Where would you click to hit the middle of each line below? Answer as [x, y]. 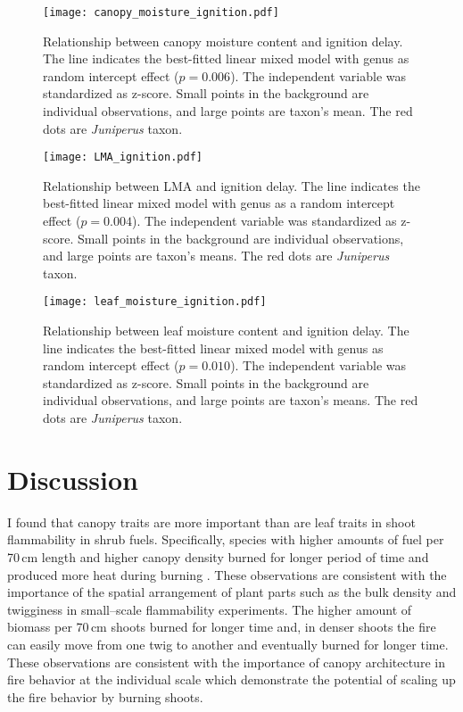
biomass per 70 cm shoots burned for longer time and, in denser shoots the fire [222, 627]
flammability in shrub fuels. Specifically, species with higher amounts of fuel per [226, 539]
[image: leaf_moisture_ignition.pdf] [155, 302]
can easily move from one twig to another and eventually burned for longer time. [228, 644]
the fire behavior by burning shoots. [105, 696]
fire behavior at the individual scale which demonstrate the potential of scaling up [231, 679]
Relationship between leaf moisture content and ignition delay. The [226, 331]
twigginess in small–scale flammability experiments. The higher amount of [210, 609]
